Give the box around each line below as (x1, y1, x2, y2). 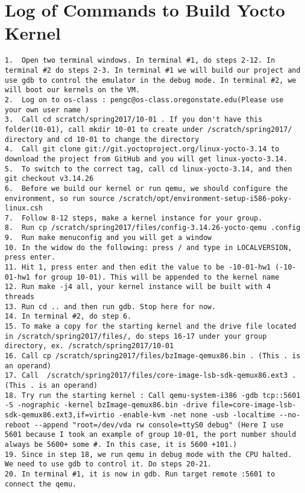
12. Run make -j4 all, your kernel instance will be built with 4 (5, 283, 271, 291)
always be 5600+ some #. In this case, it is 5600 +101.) (5, 440, 237, 449)
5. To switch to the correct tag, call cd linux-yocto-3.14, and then (5, 164, 292, 173)
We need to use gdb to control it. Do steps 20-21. (5, 460, 212, 469)
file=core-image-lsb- (211, 401, 296, 410)
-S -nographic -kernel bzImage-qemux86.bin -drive (5, 401, 208, 410)
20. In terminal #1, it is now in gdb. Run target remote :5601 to (5, 469, 276, 478)
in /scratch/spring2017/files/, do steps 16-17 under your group (5, 332, 267, 340)
